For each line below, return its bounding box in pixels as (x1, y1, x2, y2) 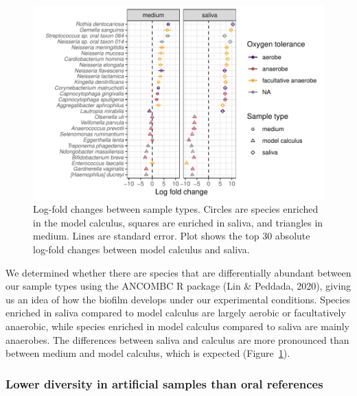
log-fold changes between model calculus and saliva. (33, 242, 250, 257)
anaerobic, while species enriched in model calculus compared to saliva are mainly (5, 319, 349, 333)
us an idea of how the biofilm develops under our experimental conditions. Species (5, 292, 351, 306)
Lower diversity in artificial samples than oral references (5, 375, 323, 392)
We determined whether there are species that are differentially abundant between (5, 265, 352, 279)
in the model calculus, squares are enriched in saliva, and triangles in (33, 215, 323, 229)
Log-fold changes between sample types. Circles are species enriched (33, 202, 319, 216)
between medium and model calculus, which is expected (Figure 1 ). (5, 346, 290, 360)
